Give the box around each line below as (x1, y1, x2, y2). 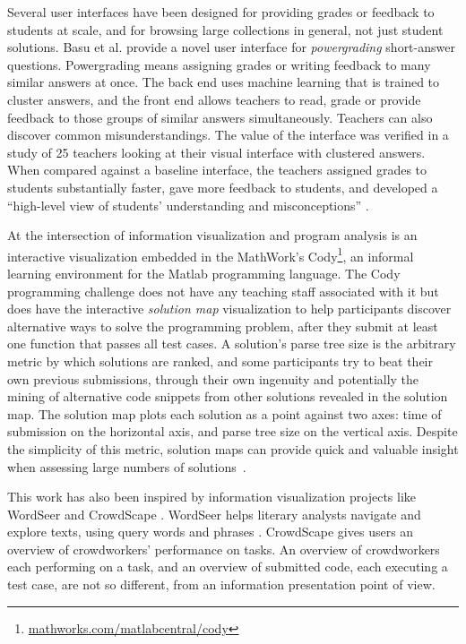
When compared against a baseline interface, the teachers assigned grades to (7, 160, 427, 179)
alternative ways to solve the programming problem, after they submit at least (7, 316, 438, 335)
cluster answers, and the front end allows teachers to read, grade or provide (7, 90, 421, 108)
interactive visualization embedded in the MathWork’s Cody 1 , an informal (7, 244, 414, 265)
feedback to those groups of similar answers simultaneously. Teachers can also (7, 107, 433, 126)
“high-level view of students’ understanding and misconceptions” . (7, 195, 369, 214)
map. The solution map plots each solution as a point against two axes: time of (7, 404, 442, 423)
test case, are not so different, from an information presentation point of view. (7, 575, 436, 594)
